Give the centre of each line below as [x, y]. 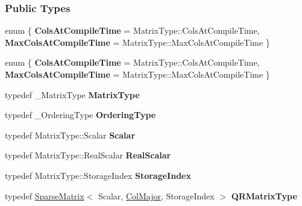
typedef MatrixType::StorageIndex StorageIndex [98, 175]
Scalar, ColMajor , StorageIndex [156, 195]
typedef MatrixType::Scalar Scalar [70, 135]
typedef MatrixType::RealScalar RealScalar [88, 155]
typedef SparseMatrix [45, 195]
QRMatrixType [264, 195]
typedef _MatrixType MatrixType [72, 94]
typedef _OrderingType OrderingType [80, 115]
